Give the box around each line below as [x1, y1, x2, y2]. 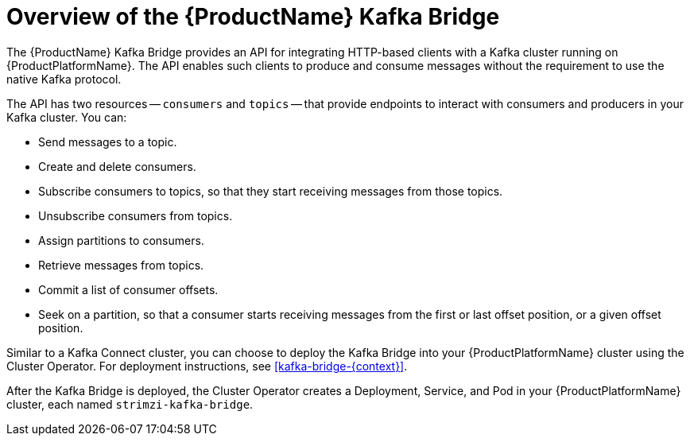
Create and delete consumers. [38, 159, 196, 173]
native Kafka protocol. [6, 72, 122, 86]
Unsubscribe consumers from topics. [38, 208, 233, 223]
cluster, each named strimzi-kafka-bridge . [6, 397, 254, 411]
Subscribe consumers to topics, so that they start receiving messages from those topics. [38, 184, 503, 198]
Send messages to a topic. [38, 134, 177, 149]
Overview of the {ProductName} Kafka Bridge [6, 3, 500, 30]
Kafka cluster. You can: [6, 110, 127, 124]
